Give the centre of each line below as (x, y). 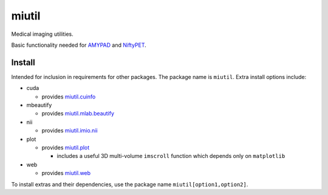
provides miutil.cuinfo (69, 97)
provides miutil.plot (66, 147)
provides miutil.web (66, 173)
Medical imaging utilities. (42, 34)
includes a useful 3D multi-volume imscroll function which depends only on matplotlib (171, 156)
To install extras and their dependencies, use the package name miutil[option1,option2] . (130, 184)
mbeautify (39, 105)
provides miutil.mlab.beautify (78, 114)
